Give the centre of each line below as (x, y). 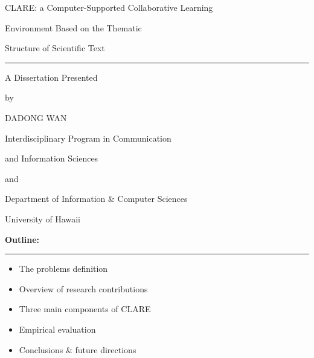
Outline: (22, 239)
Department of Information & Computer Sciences (96, 199)
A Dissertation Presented (51, 77)
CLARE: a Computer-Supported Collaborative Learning (109, 7)
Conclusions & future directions (78, 349)
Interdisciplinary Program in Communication (88, 138)
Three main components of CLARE (85, 309)
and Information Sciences (52, 158)
